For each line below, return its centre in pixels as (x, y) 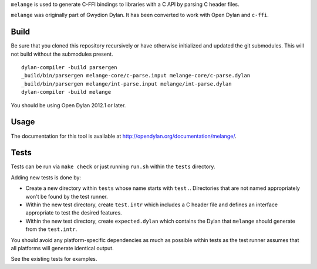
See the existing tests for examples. (54, 259)
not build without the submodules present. (62, 54)
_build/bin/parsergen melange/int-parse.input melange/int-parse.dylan (127, 84)
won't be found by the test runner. (67, 196)
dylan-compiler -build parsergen (69, 68)
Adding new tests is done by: (46, 177)
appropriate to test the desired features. (74, 213)
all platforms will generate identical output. (62, 248)
